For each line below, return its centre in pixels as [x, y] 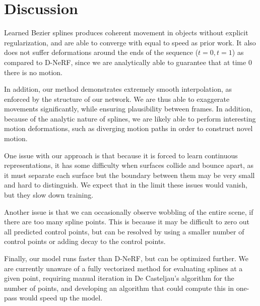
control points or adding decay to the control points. [85, 241]
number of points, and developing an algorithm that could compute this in [119, 288]
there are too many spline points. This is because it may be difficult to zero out [127, 222]
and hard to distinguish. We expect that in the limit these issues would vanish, [126, 185]
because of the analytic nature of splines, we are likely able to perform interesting [130, 118]
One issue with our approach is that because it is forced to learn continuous [121, 155]
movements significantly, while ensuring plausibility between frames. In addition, [128, 109]
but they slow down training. [49, 195]
